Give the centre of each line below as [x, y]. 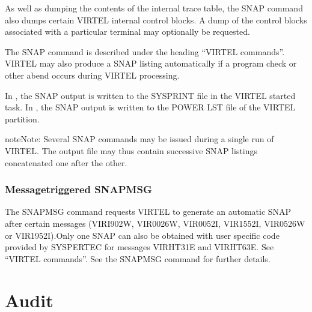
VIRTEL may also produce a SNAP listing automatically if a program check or [151, 63]
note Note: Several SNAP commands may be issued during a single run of [139, 139]
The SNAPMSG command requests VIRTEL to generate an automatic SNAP [148, 211]
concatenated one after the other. [66, 162]
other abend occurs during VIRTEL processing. [92, 75]
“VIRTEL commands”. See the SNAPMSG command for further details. [138, 258]
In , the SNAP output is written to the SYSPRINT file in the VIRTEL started [150, 95]
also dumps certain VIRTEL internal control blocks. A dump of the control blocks [156, 19]
